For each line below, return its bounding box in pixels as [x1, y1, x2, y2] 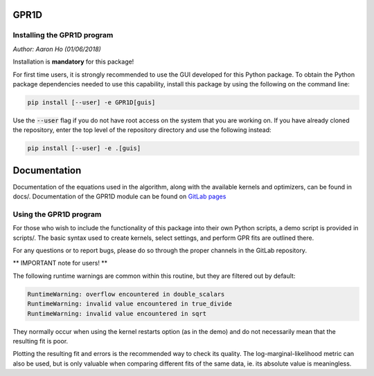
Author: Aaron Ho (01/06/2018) [12, 45, 102, 53]
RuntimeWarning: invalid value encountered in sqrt [27, 310, 207, 317]
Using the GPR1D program [12, 209, 102, 219]
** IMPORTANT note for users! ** [12, 259, 108, 267]
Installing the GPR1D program [12, 30, 114, 40]
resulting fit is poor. [12, 337, 69, 346]
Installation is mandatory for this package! [12, 57, 134, 66]
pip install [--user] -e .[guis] [27, 144, 141, 152]
